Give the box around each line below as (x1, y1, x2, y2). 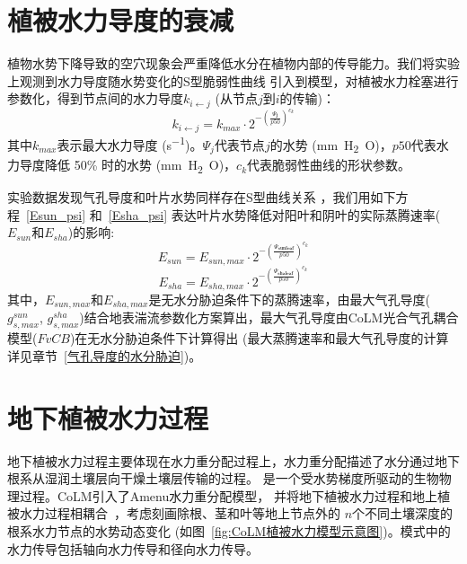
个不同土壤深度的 (352, 504, 454, 523)
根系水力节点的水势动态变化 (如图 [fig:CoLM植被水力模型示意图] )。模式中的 (7, 521, 451, 540)
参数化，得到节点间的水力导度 (7, 89, 183, 108)
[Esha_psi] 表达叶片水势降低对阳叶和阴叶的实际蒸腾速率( (108, 205, 441, 224)
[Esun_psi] (26, 205, 86, 224)
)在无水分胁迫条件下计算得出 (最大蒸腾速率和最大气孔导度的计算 (69, 329, 449, 348)
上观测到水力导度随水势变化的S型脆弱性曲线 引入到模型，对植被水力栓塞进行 (7, 71, 459, 90)
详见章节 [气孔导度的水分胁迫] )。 (7, 346, 202, 365)
